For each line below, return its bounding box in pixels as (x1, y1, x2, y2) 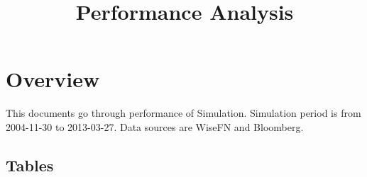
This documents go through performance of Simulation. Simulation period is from (6, 105, 361, 120)
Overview (6, 64, 100, 93)
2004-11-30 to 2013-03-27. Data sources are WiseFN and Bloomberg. (6, 119, 304, 134)
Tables (6, 154, 54, 176)
